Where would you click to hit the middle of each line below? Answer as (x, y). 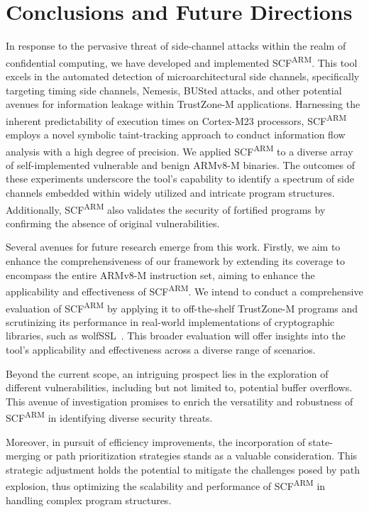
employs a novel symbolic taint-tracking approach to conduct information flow (176, 134)
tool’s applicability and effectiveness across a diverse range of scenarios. (161, 349)
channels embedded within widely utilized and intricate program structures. (170, 193)
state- (320, 441)
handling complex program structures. (89, 500)
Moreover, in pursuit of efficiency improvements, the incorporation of (155, 441)
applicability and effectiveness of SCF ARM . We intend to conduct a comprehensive (184, 290)
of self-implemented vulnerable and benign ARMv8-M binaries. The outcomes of (181, 164)
